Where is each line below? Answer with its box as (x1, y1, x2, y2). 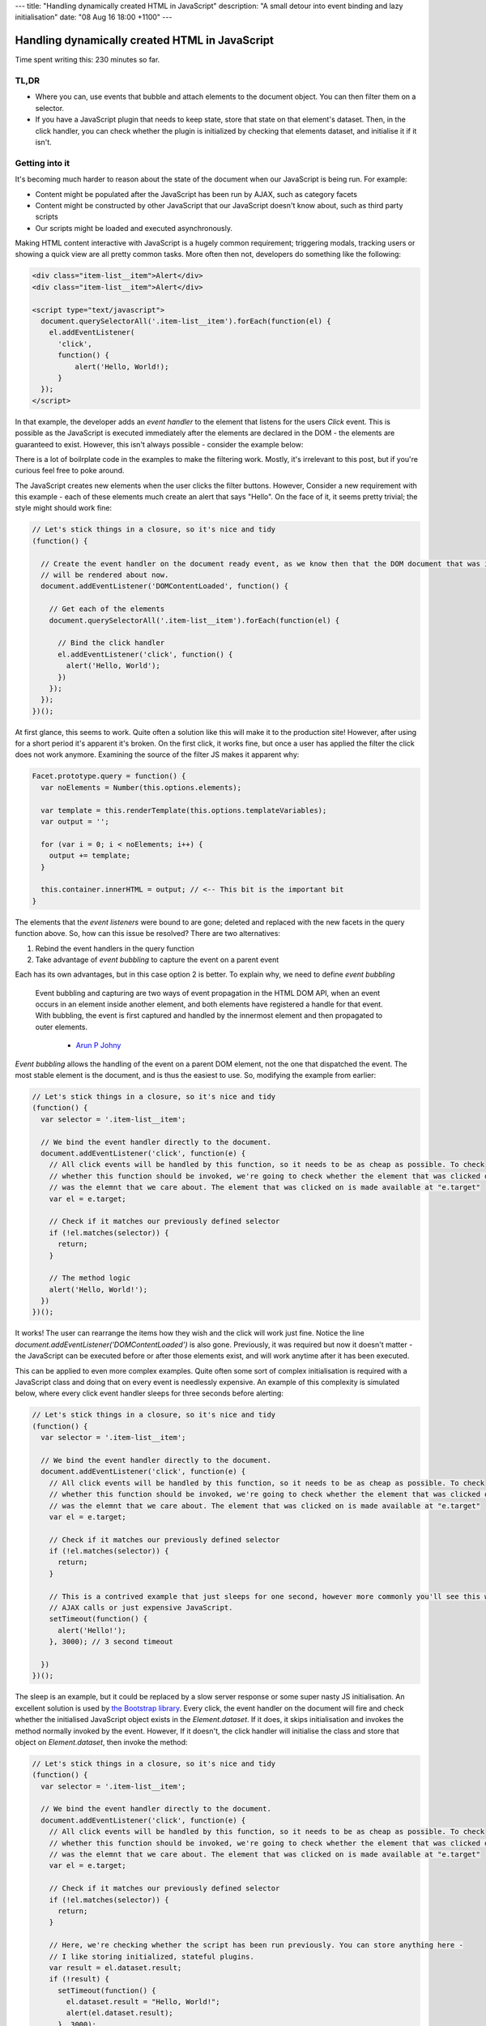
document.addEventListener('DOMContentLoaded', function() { (40, 582, 289, 591)
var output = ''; (40, 817, 109, 827)
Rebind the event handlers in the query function (35, 943, 194, 953)
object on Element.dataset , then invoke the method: (15, 1737, 188, 1746)
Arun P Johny (75, 1041, 122, 1050)
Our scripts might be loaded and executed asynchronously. (35, 223, 233, 233)
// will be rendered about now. (40, 571, 169, 579)
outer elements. (35, 1022, 88, 1032)
